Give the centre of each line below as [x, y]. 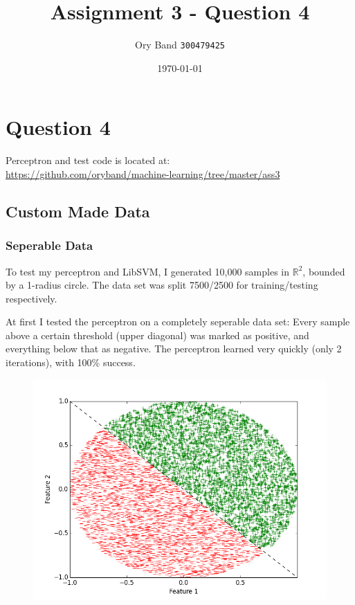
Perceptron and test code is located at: [88, 160]
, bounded [324, 271]
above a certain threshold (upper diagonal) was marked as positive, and [157, 335]
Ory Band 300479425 [180, 45]
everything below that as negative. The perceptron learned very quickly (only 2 [174, 349]
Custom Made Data [78, 211]
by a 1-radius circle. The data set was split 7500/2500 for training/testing [162, 285]
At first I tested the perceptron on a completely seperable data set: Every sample [178, 322]
